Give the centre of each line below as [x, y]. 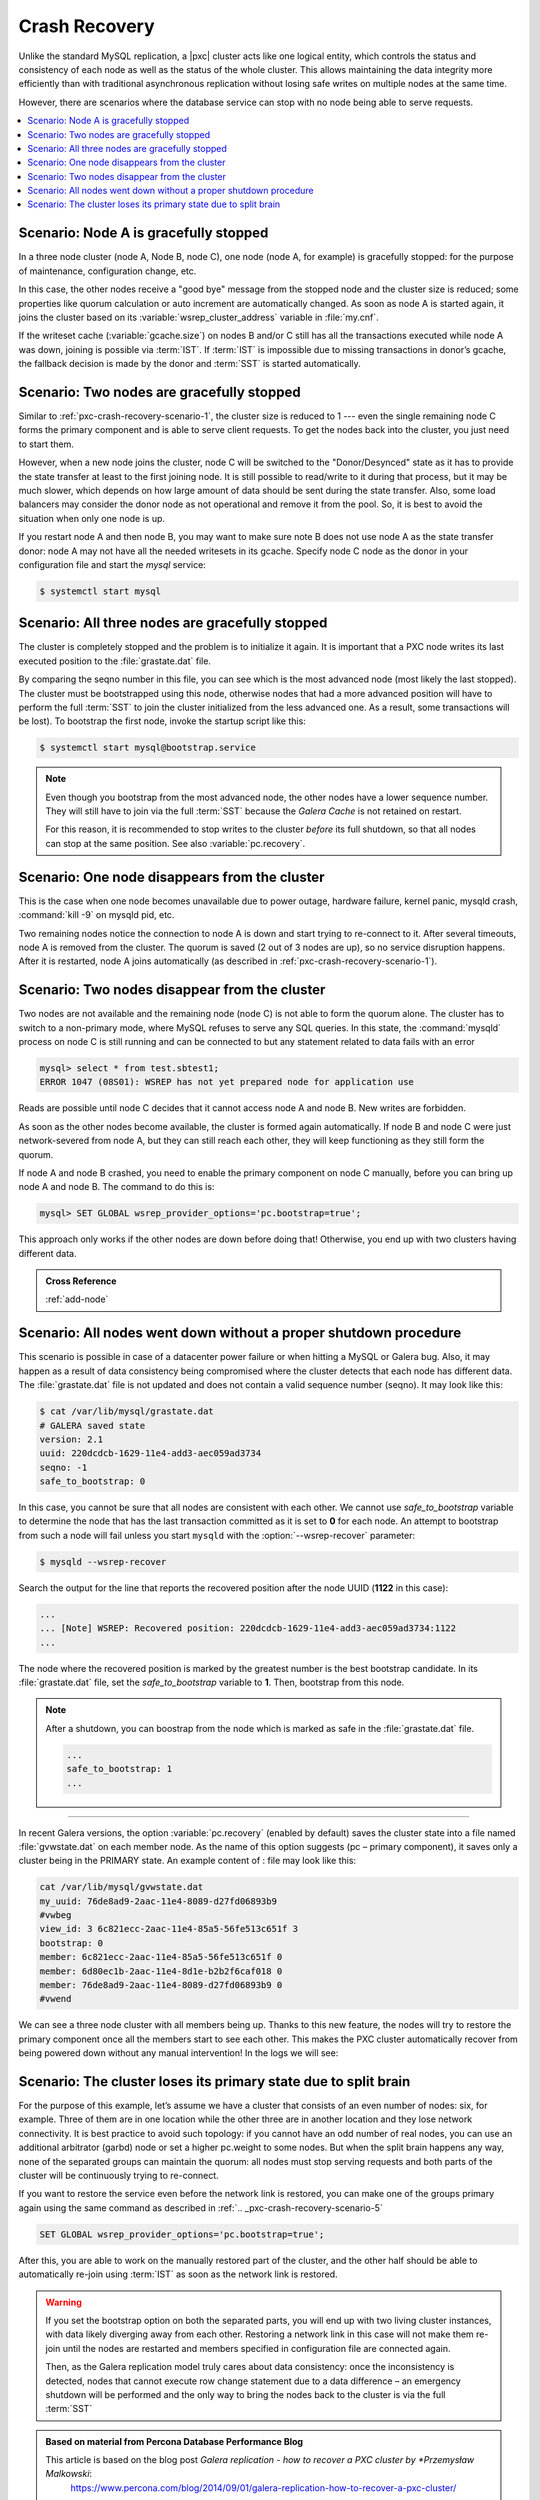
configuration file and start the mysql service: [112, 564]
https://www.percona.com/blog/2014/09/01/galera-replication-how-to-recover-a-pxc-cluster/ [263, 2487]
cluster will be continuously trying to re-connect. [118, 2176]
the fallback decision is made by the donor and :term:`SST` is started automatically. [190, 364]
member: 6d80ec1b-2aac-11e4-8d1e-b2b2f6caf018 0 [161, 1971]
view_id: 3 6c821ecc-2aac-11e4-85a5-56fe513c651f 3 [169, 1929]
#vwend [55, 1999]
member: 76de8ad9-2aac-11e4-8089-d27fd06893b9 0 [161, 1985]
